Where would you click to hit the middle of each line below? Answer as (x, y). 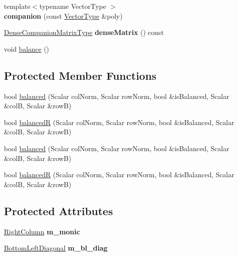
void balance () (27, 48)
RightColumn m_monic (42, 231)
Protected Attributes (59, 210)
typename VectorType (73, 6)
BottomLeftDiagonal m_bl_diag (56, 248)
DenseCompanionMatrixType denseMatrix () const (84, 32)
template (17, 6)
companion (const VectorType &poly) (63, 16)
